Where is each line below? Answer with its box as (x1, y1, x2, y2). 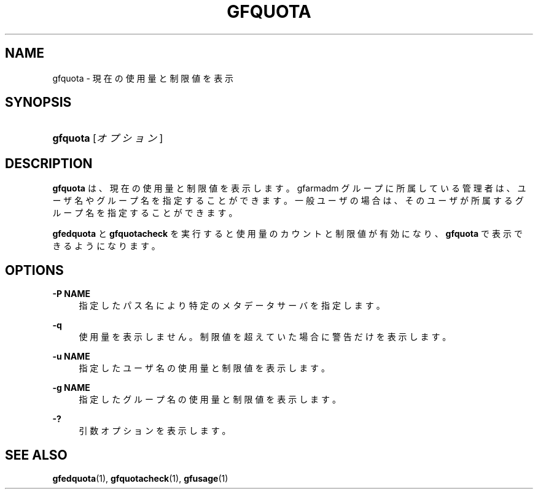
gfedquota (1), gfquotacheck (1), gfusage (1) (52, 473, 228, 484)
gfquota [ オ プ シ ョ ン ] (52, 132, 163, 145)
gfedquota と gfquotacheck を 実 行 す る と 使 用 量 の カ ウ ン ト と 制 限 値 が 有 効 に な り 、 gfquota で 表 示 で (52, 228, 523, 239)
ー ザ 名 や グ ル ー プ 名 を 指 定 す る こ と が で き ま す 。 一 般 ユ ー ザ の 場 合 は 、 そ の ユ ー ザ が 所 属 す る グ (52, 195, 524, 206)
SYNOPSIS (5, 95, 72, 110)
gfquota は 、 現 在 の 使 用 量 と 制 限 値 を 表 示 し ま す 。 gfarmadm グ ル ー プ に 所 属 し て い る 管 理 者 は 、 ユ (52, 183, 526, 194)
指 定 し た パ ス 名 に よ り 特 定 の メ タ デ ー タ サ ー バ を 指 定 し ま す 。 (79, 300, 385, 311)
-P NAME (52, 288, 90, 299)
